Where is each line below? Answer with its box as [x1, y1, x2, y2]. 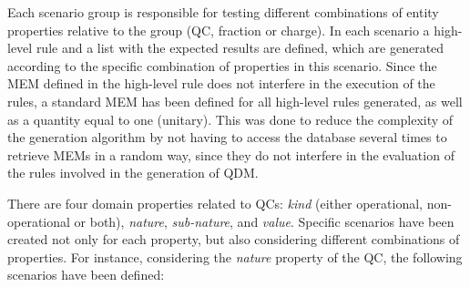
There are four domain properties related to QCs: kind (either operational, [7, 193, 423, 212]
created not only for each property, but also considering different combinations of [7, 230, 460, 249]
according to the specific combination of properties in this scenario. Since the [7, 56, 437, 75]
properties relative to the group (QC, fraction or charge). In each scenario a [7, 20, 430, 39]
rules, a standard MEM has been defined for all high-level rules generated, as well [7, 91, 463, 110]
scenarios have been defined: [7, 265, 165, 284]
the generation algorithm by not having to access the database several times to [7, 128, 447, 147]
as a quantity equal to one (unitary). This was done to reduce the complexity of [7, 109, 454, 128]
